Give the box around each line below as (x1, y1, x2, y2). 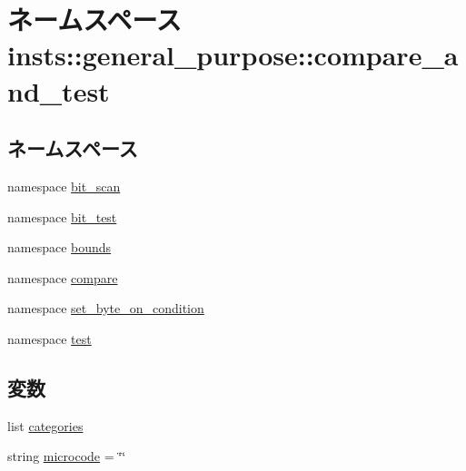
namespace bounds (7, 238, 112, 257)
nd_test (7, 72, 110, 109)
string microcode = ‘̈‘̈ (7, 446, 126, 466)
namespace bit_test (7, 207, 117, 226)
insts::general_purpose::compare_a (7, 36, 459, 74)
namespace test (7, 329, 92, 348)
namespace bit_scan (7, 176, 121, 195)
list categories (7, 416, 84, 435)
